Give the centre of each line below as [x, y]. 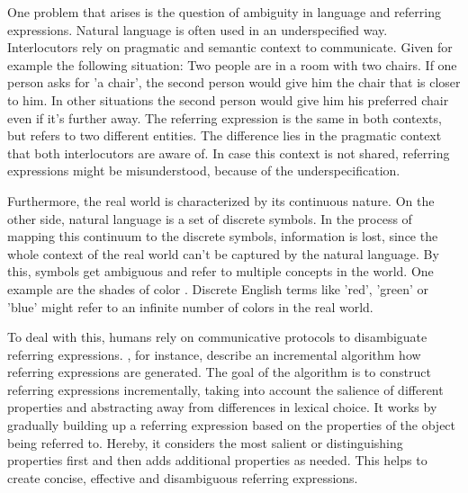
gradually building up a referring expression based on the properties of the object [232, 425]
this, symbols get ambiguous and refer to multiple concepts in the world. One [220, 271]
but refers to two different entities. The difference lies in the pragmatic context [225, 135]
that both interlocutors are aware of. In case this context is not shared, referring [229, 152]
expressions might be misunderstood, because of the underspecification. [204, 170]
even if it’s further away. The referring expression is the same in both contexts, [225, 117]
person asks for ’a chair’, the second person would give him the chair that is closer [234, 82]
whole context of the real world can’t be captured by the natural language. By [223, 253]
